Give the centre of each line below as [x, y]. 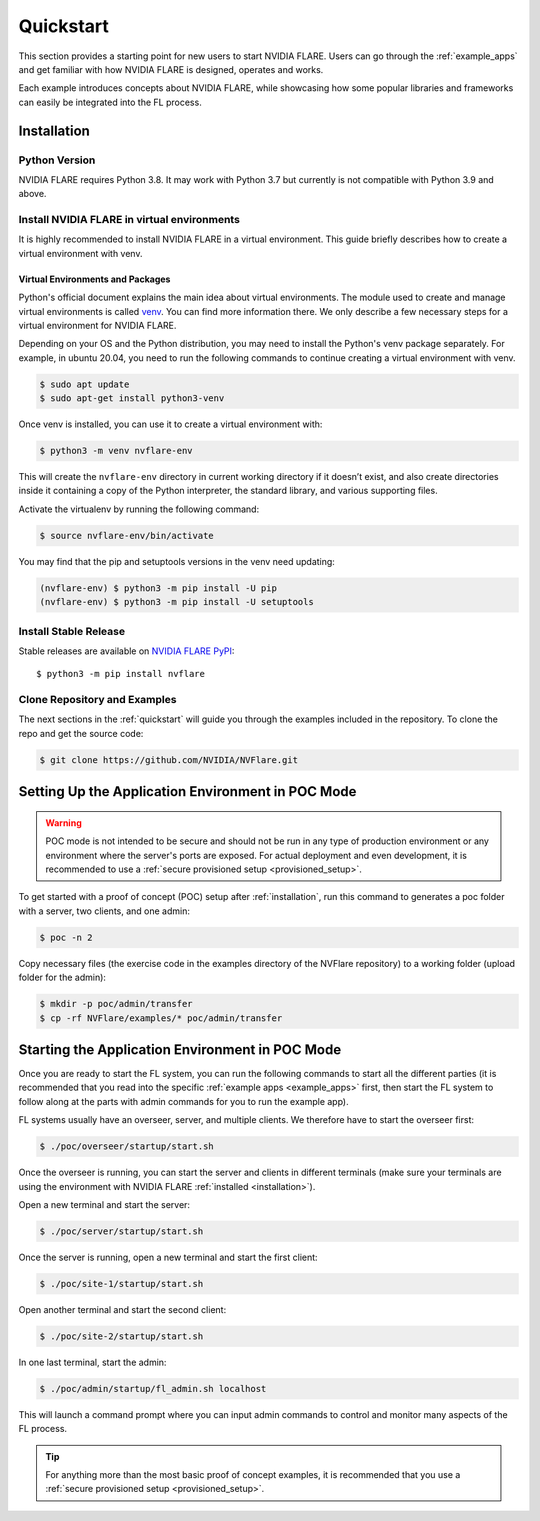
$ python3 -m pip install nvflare [120, 674]
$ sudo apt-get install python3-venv [132, 398]
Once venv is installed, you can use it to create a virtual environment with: [170, 424]
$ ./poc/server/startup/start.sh [121, 1231]
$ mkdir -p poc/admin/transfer [116, 1004]
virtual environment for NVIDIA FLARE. [97, 325]
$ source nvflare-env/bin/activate [126, 535]
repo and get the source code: [81, 733]
